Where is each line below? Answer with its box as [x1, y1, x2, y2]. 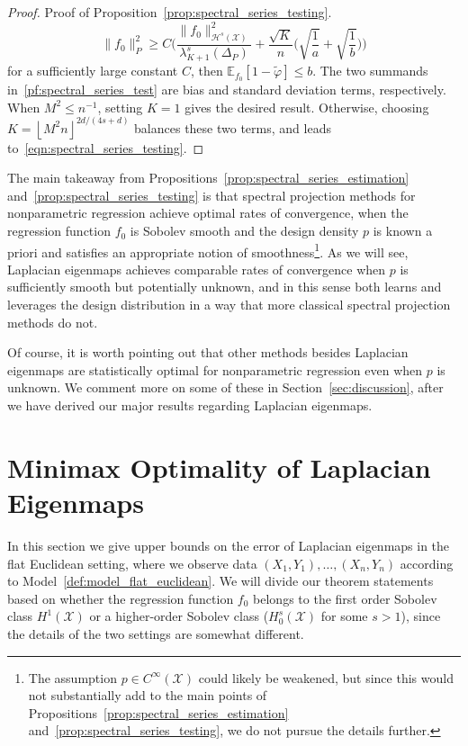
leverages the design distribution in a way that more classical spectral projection [7, 295, 451, 314]
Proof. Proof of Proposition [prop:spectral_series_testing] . [7, 3, 332, 21]
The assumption [28, 668, 117, 687]
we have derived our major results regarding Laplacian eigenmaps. [7, 396, 373, 415]
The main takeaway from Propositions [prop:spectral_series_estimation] [7, 168, 409, 187]
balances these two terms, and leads [134, 118, 331, 137]
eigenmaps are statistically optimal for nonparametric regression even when [7, 360, 423, 379]
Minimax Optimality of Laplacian [7, 448, 431, 485]
